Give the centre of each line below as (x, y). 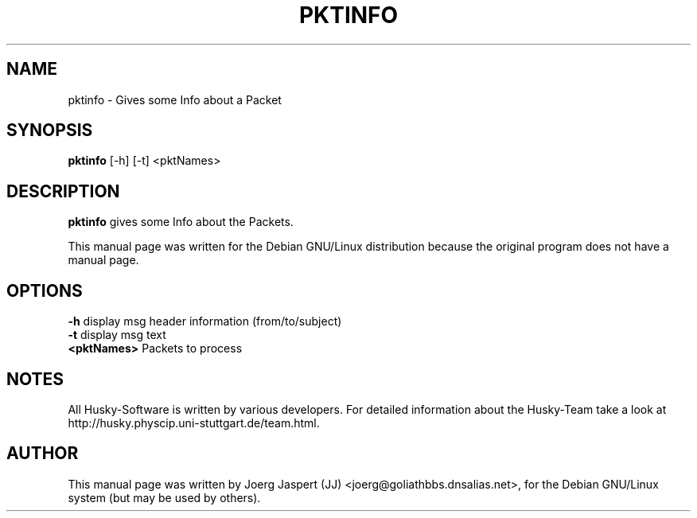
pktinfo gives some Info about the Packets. (181, 222)
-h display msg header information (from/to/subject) (205, 321)
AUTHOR (43, 454)
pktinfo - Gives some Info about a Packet (175, 99)
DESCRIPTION (63, 191)
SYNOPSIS (50, 130)
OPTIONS (45, 290)
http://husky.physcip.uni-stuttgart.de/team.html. (194, 423)
